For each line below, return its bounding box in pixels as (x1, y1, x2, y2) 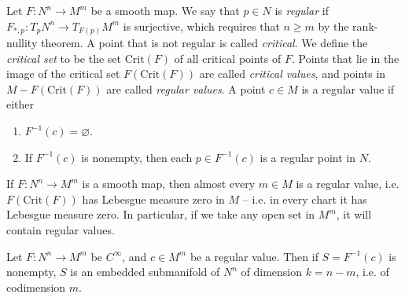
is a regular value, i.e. (296, 175, 399, 192)
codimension (6, 278, 66, 295)
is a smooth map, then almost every (82, 175, 256, 192)
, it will (336, 206, 372, 223)
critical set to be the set (6, 50, 122, 66)
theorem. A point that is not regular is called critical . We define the (40, 35, 368, 51)
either (6, 96, 35, 112)
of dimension (241, 263, 303, 280)
